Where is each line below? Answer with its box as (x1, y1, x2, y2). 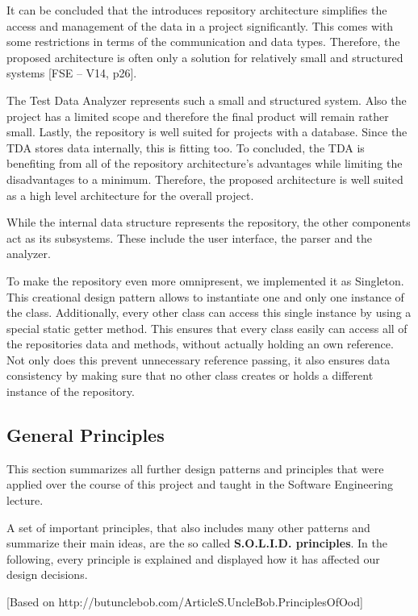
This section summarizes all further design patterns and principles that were (6, 460, 384, 477)
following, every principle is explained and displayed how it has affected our (6, 550, 380, 567)
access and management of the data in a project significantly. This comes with (6, 17, 394, 34)
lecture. (6, 492, 44, 509)
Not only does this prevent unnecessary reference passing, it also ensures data (6, 351, 391, 368)
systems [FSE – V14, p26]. (6, 65, 137, 81)
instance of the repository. (6, 383, 135, 400)
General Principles (6, 422, 165, 447)
